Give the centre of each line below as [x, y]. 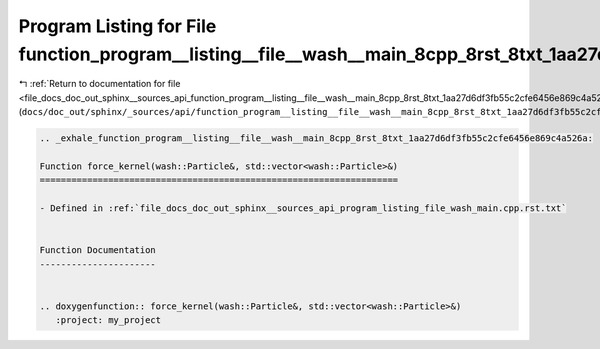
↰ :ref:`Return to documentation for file [99, 84]
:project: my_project [108, 320]
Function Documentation [98, 250]
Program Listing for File [117, 26]
